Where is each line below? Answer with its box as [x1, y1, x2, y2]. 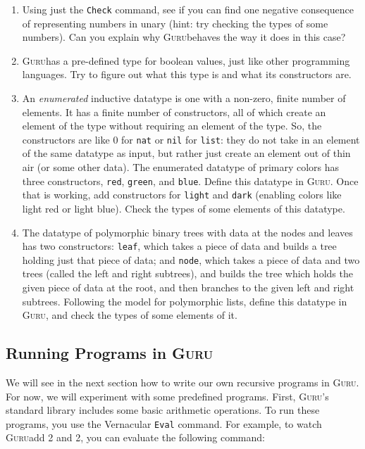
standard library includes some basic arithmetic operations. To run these [6, 403, 320, 417]
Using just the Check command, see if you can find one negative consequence [22, 2, 354, 16]
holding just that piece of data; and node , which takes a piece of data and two [22, 252, 360, 267]
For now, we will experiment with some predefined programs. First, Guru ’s [6, 388, 329, 403]
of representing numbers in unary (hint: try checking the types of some [22, 15, 328, 30]
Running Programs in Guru [6, 342, 214, 364]
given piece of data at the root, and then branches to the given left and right [22, 280, 354, 295]
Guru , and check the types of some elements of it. [22, 308, 237, 322]
